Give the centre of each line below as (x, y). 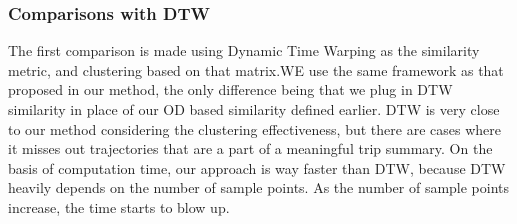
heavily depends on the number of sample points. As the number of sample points (259, 187)
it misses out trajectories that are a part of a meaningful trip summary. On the (250, 148)
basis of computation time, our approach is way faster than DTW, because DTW (257, 167)
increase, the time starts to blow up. (119, 206)
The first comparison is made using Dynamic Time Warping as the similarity (244, 50)
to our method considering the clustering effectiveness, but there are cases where (254, 128)
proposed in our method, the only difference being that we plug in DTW (230, 89)
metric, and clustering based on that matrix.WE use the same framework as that (256, 69)
